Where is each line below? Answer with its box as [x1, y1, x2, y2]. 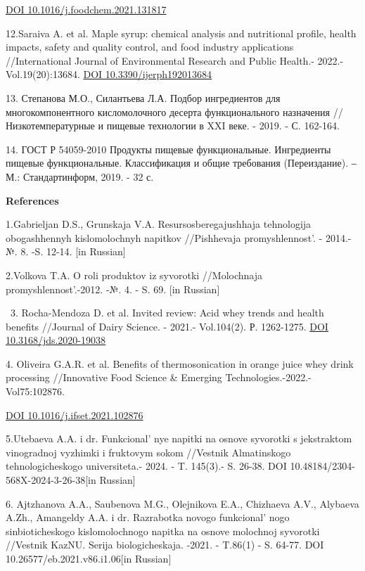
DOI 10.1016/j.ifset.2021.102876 [6, 407, 143, 422]
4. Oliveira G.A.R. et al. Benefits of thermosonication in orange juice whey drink [6, 356, 354, 371]
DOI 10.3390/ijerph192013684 [83, 67, 212, 82]
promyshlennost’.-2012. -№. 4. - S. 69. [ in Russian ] [6, 281, 220, 296]
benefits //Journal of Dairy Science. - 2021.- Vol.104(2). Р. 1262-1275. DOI [6, 319, 328, 333]
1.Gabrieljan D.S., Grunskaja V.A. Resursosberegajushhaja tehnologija [6, 217, 312, 231]
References [6, 193, 59, 207]
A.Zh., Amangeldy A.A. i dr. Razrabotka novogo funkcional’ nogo [6, 510, 290, 525]
